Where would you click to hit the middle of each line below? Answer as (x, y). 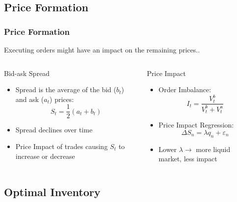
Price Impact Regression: (196, 125)
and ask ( (30, 99)
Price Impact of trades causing (61, 146)
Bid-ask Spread (27, 73)
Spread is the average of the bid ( (66, 89)
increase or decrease (45, 156)
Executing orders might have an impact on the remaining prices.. (102, 50)
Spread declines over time (54, 130)
